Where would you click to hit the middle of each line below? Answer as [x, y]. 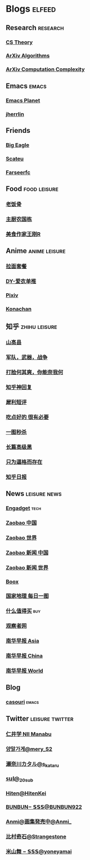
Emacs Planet [23, 100]
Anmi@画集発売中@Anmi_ [39, 821]
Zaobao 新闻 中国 [27, 552]
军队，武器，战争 [27, 357]
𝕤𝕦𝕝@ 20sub [20, 779]
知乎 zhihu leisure [32, 327]
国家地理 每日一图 [27, 596]
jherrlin [15, 114]
